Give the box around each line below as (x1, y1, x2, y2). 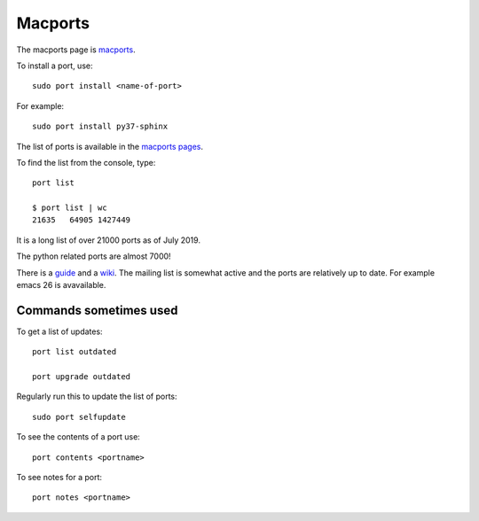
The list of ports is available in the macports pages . (16, 141, 204, 152)
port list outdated (32, 346, 117, 357)
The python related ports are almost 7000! (16, 251, 172, 261)
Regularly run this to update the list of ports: (16, 391, 177, 402)
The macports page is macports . (16, 44, 137, 55)
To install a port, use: (16, 60, 93, 71)
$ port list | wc (32, 203, 107, 213)
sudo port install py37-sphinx (32, 121, 169, 132)
